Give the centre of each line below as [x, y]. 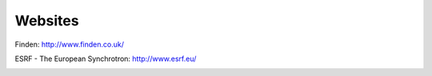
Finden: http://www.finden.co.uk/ [69, 44]
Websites [47, 21]
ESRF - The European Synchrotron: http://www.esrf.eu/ [106, 59]
